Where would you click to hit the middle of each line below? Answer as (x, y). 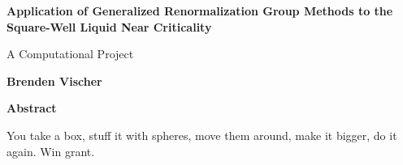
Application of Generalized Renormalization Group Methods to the (200, 11)
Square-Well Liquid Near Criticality (109, 26)
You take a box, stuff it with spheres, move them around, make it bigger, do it (202, 135)
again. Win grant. (51, 151)
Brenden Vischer (54, 80)
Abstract (32, 108)
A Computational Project (70, 54)
